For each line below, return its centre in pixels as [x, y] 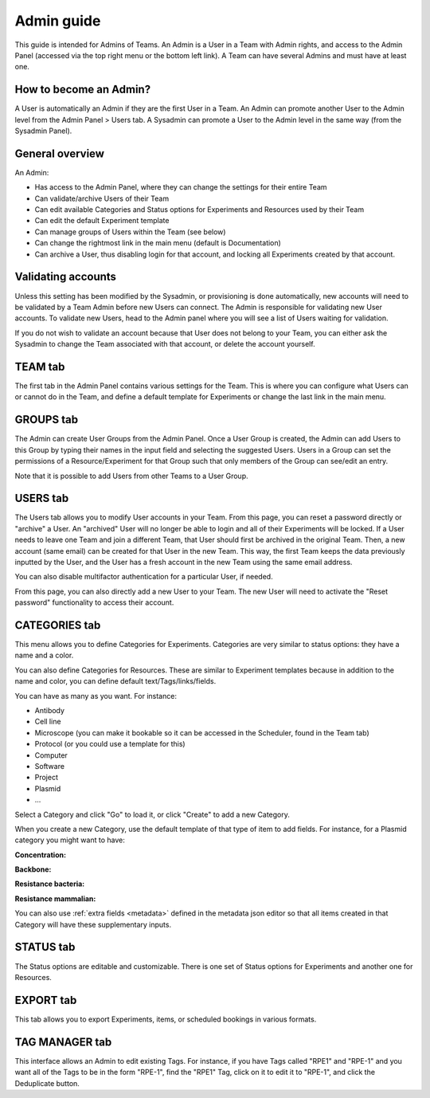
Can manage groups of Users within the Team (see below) [130, 232]
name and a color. [44, 655]
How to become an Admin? [83, 90]
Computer [51, 755]
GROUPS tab [47, 420]
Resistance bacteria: [50, 884]
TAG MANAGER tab [63, 1042]
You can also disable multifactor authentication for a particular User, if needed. [144, 577]
